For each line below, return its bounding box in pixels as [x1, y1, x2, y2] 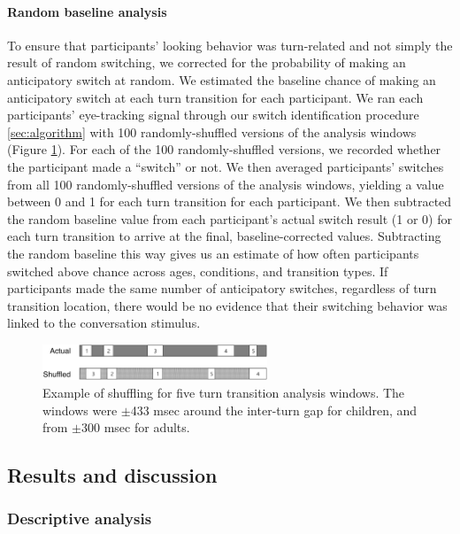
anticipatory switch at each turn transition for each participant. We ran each [7, 88, 424, 106]
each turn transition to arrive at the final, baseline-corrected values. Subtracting [7, 227, 441, 245]
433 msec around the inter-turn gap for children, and [130, 400, 418, 419]
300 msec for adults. [81, 418, 190, 437]
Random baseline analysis [7, 2, 167, 20]
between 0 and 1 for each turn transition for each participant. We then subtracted [7, 192, 452, 211]
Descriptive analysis [7, 507, 152, 530]
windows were [42, 400, 118, 419]
